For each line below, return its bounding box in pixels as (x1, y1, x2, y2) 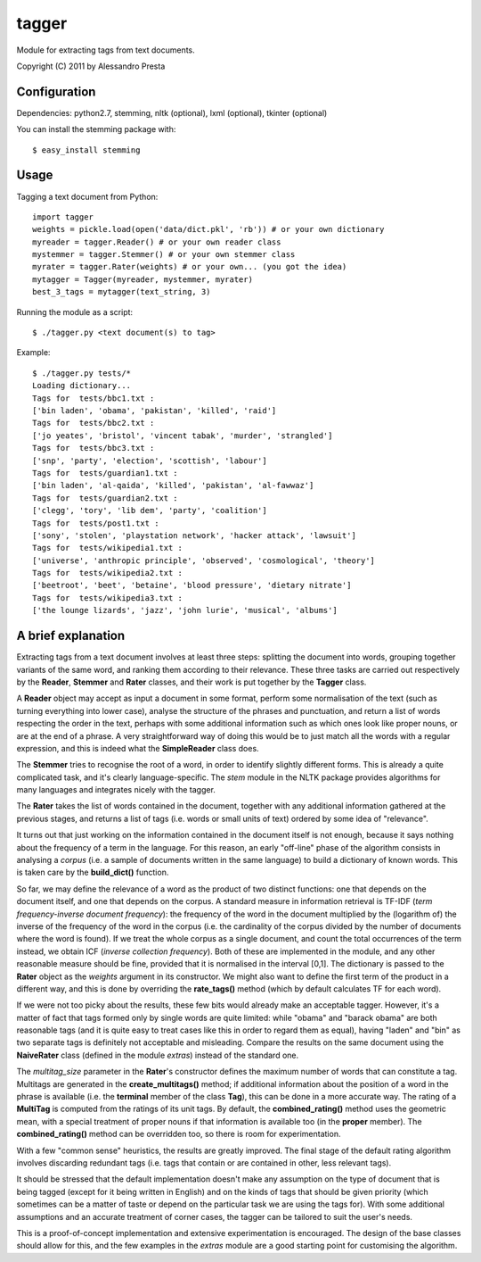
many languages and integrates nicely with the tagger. (16, 785, 216, 795)
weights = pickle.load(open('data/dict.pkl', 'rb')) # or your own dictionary (32, 224, 385, 235)
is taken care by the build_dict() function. (16, 867, 169, 878)
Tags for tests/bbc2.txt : (32, 418, 155, 428)
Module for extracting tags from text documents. (16, 45, 195, 55)
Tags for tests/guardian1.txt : (32, 468, 178, 477)
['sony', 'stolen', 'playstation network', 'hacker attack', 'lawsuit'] (32, 530, 356, 540)
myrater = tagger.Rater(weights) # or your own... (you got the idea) (32, 262, 347, 272)
